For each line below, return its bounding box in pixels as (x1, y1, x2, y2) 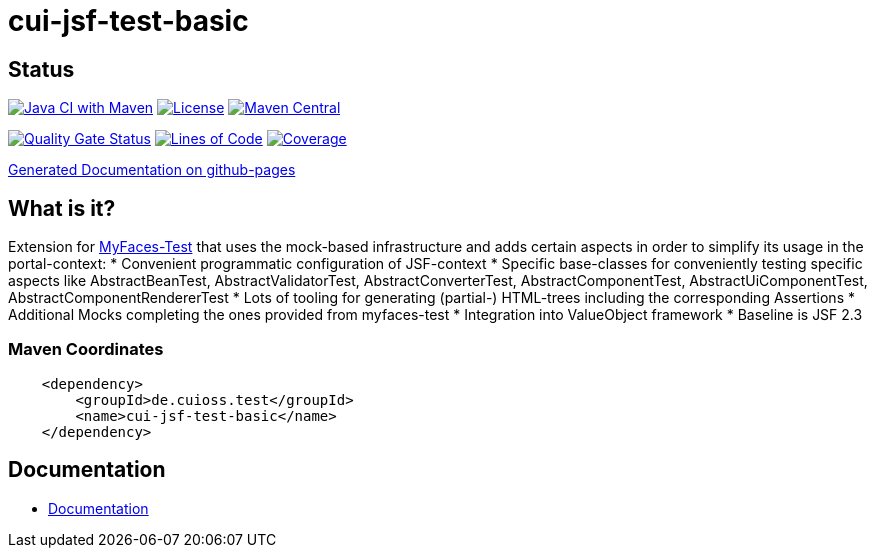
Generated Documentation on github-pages (8, 161, 296, 179)
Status (8, 56, 75, 82)
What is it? (8, 195, 116, 221)
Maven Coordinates (8, 339, 164, 360)
